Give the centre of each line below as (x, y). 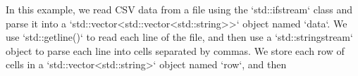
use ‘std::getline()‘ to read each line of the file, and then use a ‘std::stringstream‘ (179, 37)
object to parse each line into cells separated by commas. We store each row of (175, 50)
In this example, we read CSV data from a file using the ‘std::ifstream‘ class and (179, 9)
